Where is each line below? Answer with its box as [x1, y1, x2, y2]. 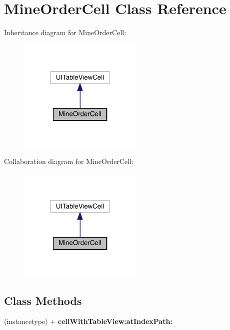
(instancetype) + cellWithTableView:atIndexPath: [4, 316, 172, 326]
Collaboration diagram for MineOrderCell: [4, 156, 133, 167]
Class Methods [4, 292, 82, 308]
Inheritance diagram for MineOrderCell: [4, 27, 126, 38]
